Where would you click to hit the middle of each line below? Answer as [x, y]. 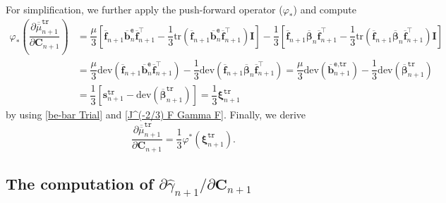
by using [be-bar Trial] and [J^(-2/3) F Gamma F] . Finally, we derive [156, 115]
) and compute [325, 9]
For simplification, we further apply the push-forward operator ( [144, 9]
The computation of [80, 184]
